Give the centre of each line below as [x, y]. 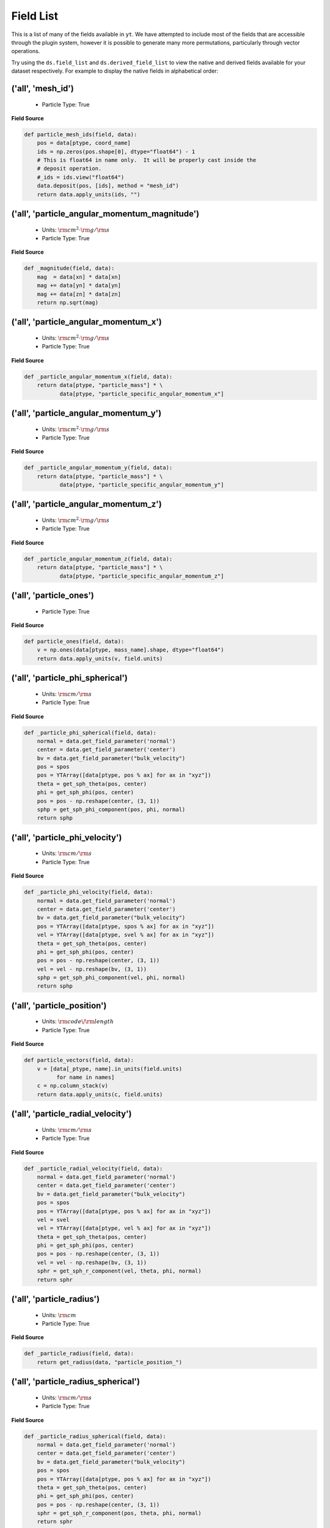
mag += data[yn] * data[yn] [79, 285]
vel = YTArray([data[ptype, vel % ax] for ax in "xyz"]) [124, 1228]
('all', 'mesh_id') [43, 88]
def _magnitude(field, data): [69, 268]
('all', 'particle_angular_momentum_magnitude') [105, 214]
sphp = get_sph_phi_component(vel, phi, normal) [111, 978]
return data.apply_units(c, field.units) [100, 1094]
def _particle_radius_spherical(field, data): [95, 1436]
